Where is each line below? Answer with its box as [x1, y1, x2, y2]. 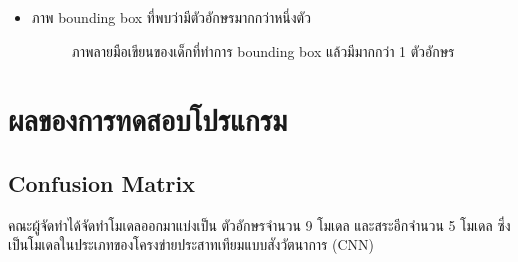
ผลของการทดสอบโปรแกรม [8, 99, 288, 140]
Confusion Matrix [8, 167, 195, 198]
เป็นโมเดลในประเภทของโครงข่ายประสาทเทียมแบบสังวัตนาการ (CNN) [8, 234, 375, 255]
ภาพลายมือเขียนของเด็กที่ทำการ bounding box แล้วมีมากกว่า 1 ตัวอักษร [71, 40, 455, 61]
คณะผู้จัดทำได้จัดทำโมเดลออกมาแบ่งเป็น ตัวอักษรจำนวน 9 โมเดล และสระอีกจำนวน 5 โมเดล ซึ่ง [8, 214, 511, 235]
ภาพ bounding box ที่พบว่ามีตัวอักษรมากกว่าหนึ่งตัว [31, 7, 311, 27]
